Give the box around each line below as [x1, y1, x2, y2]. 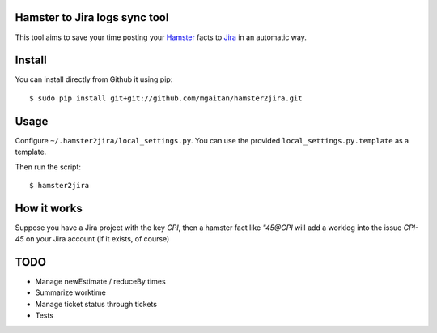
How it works [15, 201, 83, 215]
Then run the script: [15, 162, 81, 172]
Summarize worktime [35, 288, 107, 297]
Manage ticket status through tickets [35, 299, 158, 309]
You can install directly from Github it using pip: [15, 75, 173, 84]
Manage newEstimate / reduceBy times [35, 276, 166, 287]
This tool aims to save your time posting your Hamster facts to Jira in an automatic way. [15, 32, 307, 42]
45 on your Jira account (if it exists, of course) [15, 234, 170, 244]
